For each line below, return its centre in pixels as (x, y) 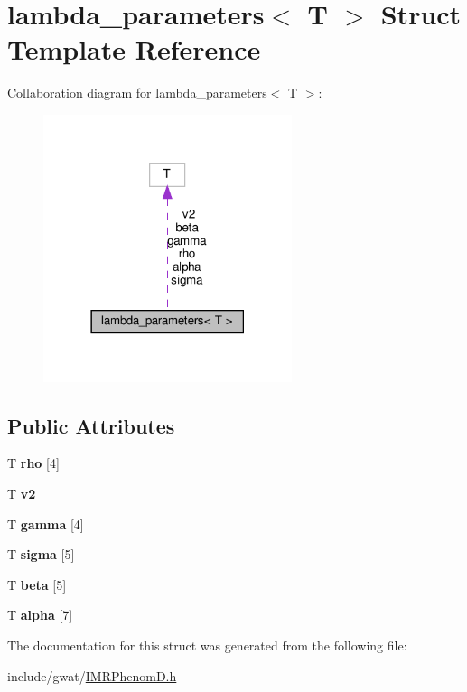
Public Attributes (91, 425)
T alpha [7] (40, 615)
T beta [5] (37, 584)
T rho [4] (33, 463)
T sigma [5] (41, 554)
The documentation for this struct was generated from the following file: (207, 645)
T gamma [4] (46, 524)
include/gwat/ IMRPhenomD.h (92, 675)
